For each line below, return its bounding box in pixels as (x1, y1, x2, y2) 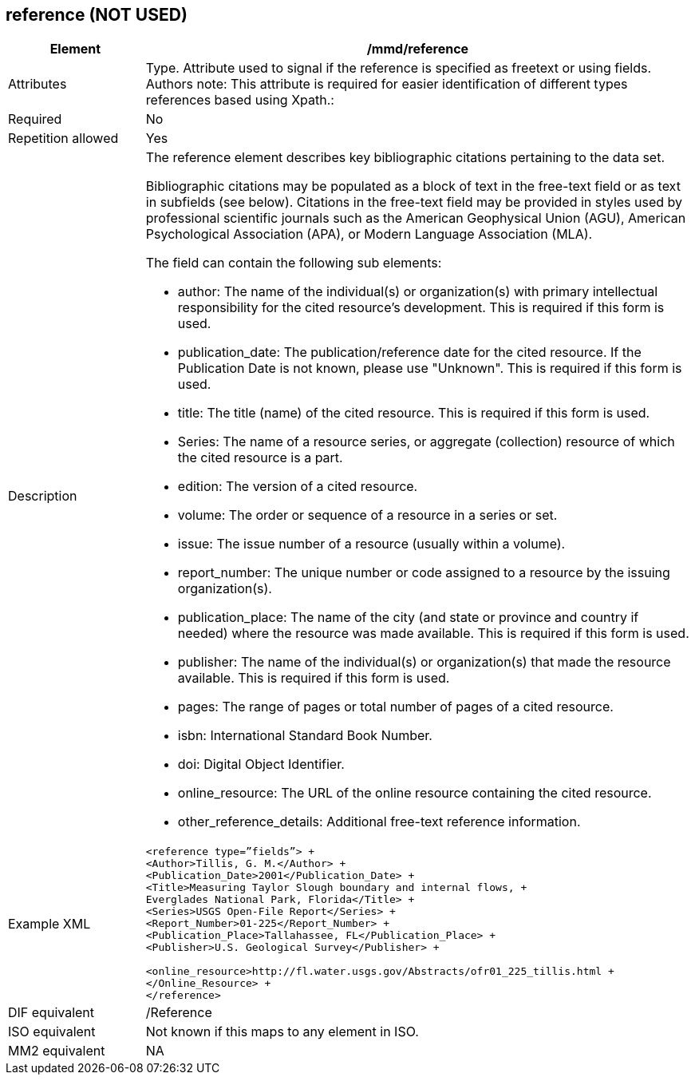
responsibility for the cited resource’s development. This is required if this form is (177, 299, 665, 316)
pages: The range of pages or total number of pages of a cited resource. (177, 699, 614, 715)
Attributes (8, 76, 67, 93)
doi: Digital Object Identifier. (177, 756, 345, 773)
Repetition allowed (8, 130, 119, 147)
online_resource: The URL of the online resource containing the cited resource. (177, 785, 652, 802)
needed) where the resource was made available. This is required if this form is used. (177, 625, 689, 642)
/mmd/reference (366, 41, 469, 57)
